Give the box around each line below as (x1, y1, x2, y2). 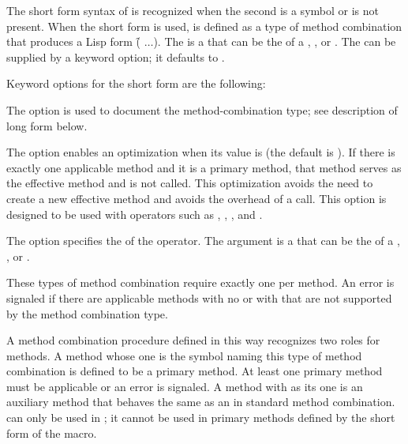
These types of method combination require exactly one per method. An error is (6, 274, 395, 291)
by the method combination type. (6, 305, 168, 322)
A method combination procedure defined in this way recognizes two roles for (6, 332, 380, 348)
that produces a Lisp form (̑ (6, 33, 140, 50)
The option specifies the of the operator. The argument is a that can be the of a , (6, 232, 400, 249)
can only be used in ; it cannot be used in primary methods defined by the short (6, 409, 395, 426)
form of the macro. (6, 424, 97, 441)
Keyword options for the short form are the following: (6, 75, 266, 92)
